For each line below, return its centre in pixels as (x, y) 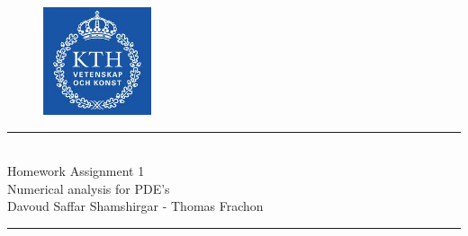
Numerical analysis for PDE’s (89, 188)
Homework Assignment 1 (76, 171)
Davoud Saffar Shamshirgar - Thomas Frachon (135, 206)
